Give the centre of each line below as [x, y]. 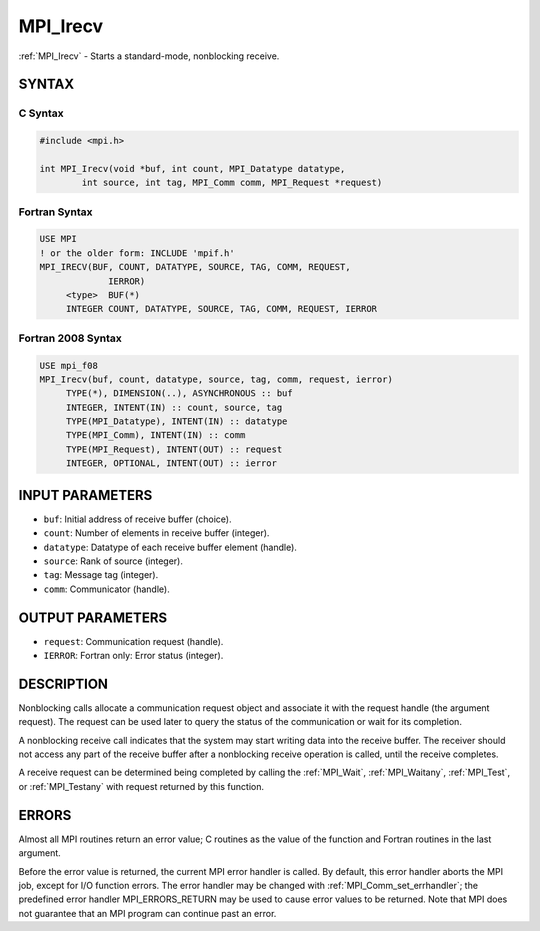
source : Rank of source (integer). [113, 561]
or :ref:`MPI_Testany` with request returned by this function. [141, 786]
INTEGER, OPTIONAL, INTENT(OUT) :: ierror [171, 463]
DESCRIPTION [63, 683]
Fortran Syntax [55, 212]
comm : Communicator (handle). [106, 589]
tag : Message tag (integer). [101, 575]
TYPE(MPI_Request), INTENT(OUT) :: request [174, 449]
